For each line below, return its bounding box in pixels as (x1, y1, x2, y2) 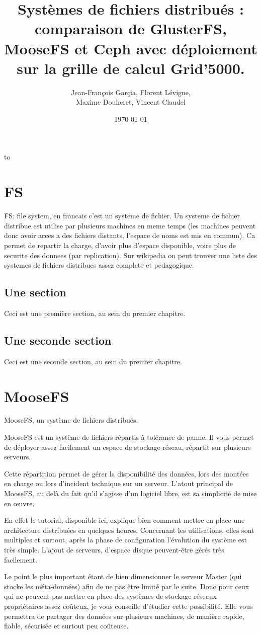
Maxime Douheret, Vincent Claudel (76, 97, 186, 107)
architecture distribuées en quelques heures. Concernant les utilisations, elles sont (4, 524, 254, 535)
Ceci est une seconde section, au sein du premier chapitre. (4, 356, 182, 366)
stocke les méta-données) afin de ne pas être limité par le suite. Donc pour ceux (4, 581, 249, 591)
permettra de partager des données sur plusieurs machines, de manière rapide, (4, 610, 244, 621)
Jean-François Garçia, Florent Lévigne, (71, 87, 191, 97)
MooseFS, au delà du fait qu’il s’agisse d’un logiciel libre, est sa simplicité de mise (4, 488, 257, 499)
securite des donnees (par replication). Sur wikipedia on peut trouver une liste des (4, 250, 257, 260)
